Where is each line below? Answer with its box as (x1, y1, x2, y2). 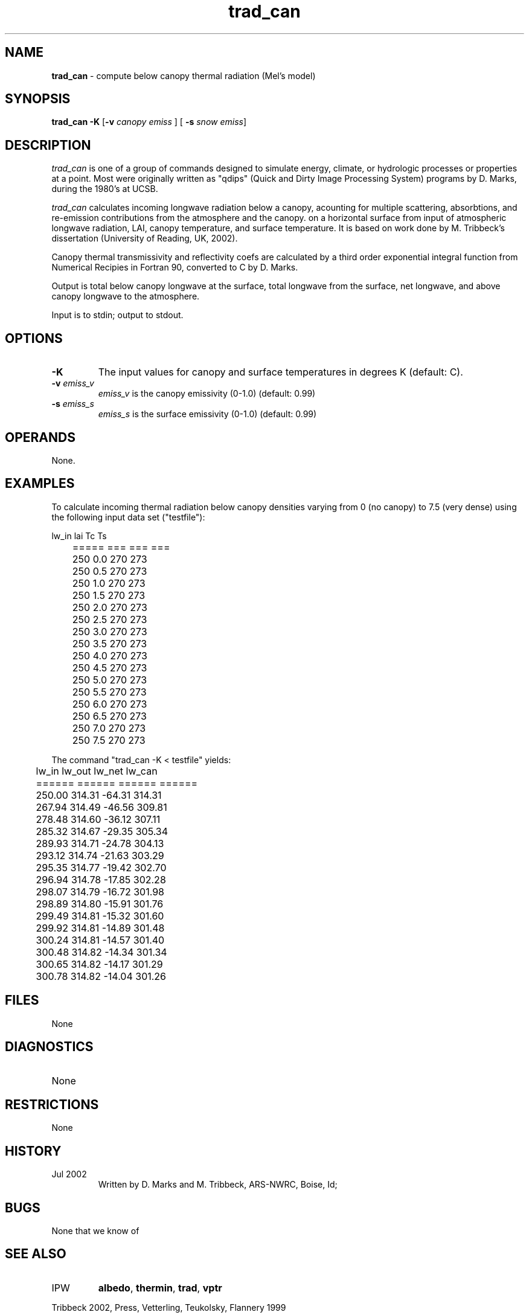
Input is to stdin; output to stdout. (51, 310, 184, 321)
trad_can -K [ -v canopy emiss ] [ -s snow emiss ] (51, 117, 247, 127)
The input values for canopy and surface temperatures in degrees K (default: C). (98, 366, 463, 379)
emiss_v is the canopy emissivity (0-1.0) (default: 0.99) (98, 388, 316, 399)
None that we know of (51, 1226, 139, 1237)
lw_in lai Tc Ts (51, 530, 107, 541)
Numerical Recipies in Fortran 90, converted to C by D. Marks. (51, 262, 298, 273)
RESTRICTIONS (5, 1096, 99, 1112)
